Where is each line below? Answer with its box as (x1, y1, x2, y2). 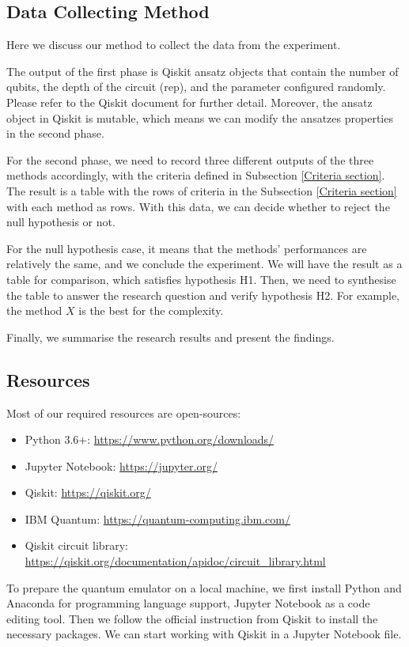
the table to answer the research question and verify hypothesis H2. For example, (6, 286, 400, 303)
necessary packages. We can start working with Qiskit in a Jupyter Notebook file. (6, 626, 402, 642)
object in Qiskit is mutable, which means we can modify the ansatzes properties (6, 109, 393, 126)
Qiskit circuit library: (25, 537, 128, 554)
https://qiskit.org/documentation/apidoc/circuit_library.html (25, 553, 326, 569)
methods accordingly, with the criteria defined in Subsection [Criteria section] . (6, 167, 385, 184)
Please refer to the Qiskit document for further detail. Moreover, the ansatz (6, 93, 373, 110)
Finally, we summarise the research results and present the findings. (6, 328, 335, 345)
